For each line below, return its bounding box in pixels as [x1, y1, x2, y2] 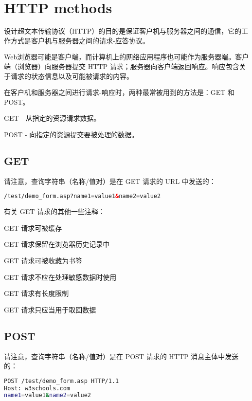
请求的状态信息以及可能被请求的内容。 [10, 71, 133, 81]
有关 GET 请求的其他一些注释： [4, 206, 105, 217]
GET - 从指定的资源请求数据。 [4, 113, 101, 123]
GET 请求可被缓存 [4, 222, 62, 233]
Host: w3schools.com [4, 384, 71, 392]
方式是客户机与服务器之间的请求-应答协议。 [10, 35, 149, 45]
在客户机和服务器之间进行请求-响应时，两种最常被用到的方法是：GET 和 [4, 87, 234, 97]
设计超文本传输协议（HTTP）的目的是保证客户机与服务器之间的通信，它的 [4, 26, 242, 36]
